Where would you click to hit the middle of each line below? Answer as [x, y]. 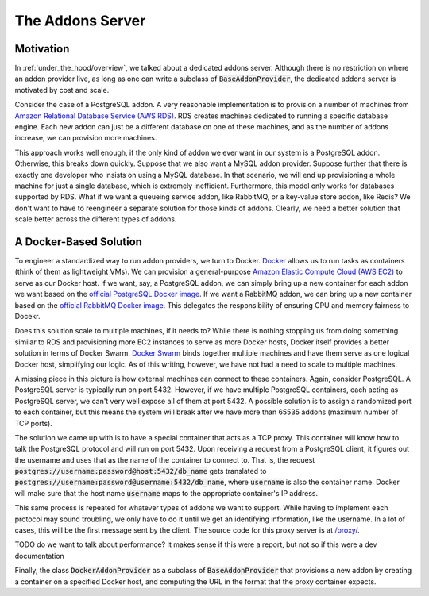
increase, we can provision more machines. [86, 138]
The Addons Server [80, 21]
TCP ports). [34, 423]
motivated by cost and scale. [62, 90]
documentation [40, 556]
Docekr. [27, 316]
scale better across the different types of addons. [96, 219]
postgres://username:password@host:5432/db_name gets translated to [141, 471]
